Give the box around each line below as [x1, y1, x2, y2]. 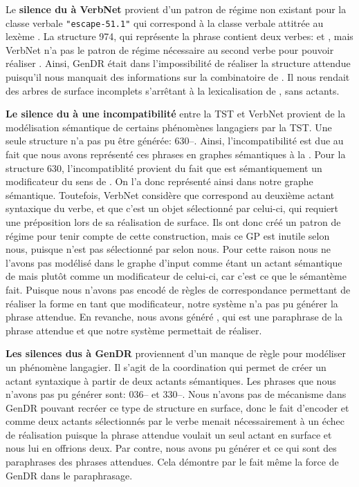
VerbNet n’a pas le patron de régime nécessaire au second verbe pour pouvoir [6, 42, 334, 57]
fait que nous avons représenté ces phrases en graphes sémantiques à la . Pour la [6, 147, 346, 161]
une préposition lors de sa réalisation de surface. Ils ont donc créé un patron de [6, 214, 341, 229]
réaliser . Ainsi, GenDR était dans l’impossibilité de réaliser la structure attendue [6, 56, 351, 70]
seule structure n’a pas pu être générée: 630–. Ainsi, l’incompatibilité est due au [6, 133, 344, 148]
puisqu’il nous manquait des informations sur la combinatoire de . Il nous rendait [6, 70, 350, 84]
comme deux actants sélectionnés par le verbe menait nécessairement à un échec [6, 414, 344, 428]
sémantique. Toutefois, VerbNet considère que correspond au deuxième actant [6, 187, 335, 202]
